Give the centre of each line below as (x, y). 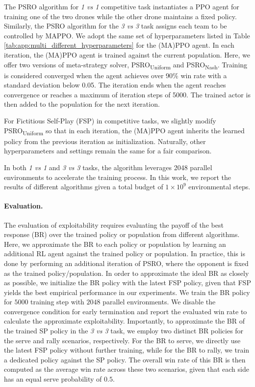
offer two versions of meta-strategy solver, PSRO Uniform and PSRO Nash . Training (126, 65)
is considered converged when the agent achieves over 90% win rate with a (115, 75)
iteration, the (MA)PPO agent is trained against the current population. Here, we (127, 54)
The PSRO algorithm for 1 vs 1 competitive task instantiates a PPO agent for (122, 6)
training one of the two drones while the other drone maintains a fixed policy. (120, 16)
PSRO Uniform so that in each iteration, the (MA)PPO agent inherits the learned (124, 131)
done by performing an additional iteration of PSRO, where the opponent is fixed (126, 263)
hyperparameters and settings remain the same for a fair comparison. (108, 151)
